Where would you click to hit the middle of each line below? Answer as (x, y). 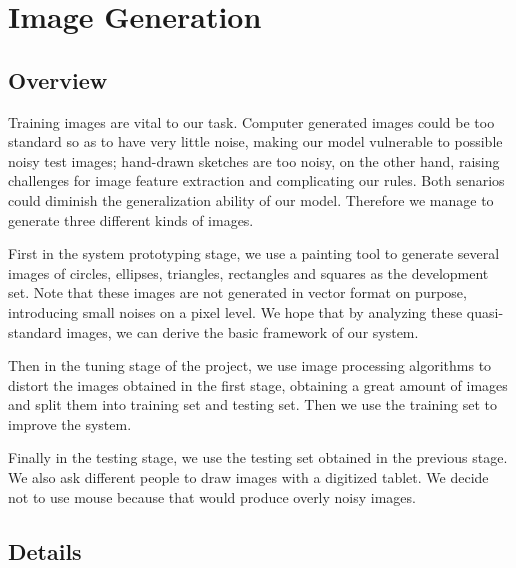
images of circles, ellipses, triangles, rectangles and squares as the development (248, 272)
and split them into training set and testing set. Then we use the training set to (252, 404)
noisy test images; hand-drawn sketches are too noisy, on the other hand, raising (254, 160)
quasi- (485, 311)
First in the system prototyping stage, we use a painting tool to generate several (254, 253)
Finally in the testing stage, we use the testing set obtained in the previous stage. (258, 457)
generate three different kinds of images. (131, 219)
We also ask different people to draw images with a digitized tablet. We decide (248, 477)
